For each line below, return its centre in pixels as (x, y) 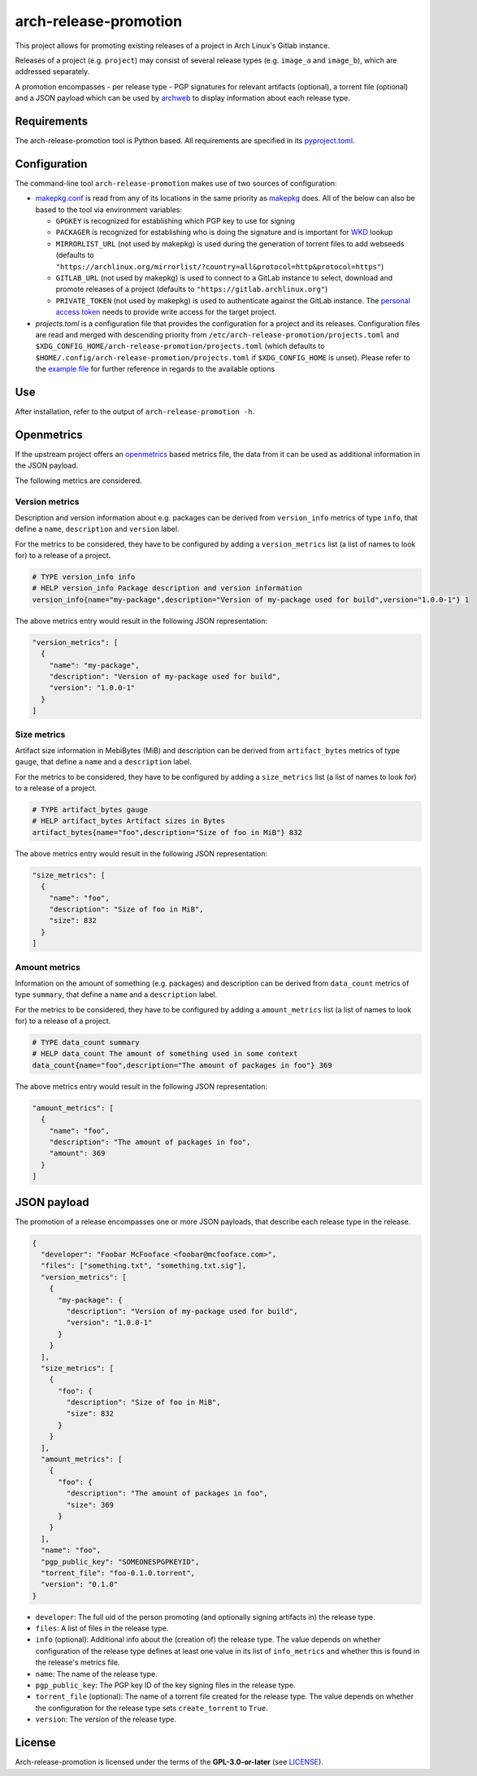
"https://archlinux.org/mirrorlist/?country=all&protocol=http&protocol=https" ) (220, 266)
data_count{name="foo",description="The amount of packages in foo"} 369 (182, 1065)
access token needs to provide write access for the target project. (166, 312)
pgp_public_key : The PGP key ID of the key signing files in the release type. (165, 1685)
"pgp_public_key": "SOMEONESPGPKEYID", (120, 1562)
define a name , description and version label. (97, 529)
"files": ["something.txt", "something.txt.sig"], (144, 1266)
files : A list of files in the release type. (102, 1628)
